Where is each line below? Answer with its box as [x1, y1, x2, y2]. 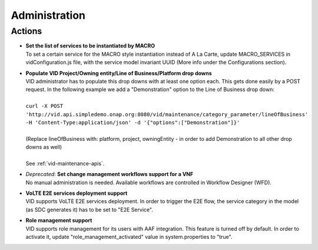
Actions [11, 26, 42, 36]
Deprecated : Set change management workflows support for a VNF [25, 171, 194, 178]
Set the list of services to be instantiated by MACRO [25, 42, 155, 49]
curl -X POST [25, 103, 64, 110]
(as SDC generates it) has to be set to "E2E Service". [25, 206, 153, 213]
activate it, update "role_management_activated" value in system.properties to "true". [25, 233, 233, 240]
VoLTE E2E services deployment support [25, 190, 128, 197]
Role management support [25, 217, 92, 224]
